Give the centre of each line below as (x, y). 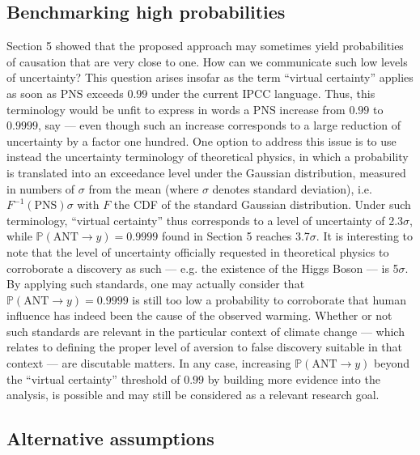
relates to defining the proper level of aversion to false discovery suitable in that (205, 347)
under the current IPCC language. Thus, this (263, 93)
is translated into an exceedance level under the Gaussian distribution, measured (206, 172)
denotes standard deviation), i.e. (292, 188)
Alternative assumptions (110, 438)
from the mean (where (144, 188)
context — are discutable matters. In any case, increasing (149, 363)
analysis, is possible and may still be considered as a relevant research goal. (193, 395)
